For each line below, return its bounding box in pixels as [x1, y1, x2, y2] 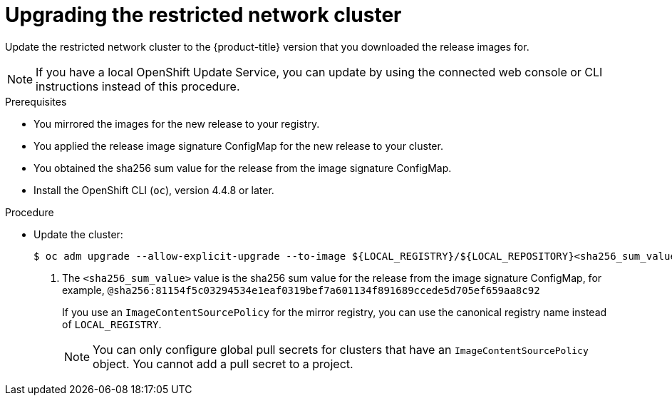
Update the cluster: [33, 228, 123, 240]
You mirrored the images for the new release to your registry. [33, 117, 320, 130]
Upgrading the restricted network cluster [5, 3, 402, 27]
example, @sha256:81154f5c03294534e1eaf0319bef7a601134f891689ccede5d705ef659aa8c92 [62, 283, 540, 296]
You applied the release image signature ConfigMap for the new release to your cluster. [33, 139, 443, 152]
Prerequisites [5, 95, 67, 108]
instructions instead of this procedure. [36, 78, 240, 93]
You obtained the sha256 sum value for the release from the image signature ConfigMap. [33, 161, 452, 174]
